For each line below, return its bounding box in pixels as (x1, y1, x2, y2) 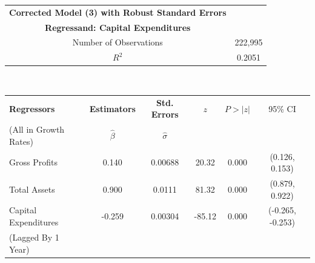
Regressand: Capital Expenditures (45, 21, 191, 33)
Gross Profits (9, 156, 58, 168)
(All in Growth (9, 123, 65, 136)
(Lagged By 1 (9, 230, 59, 243)
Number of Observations (72, 36, 163, 48)
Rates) (9, 135, 33, 147)
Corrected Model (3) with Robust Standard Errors (9, 5, 227, 18)
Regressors (9, 102, 55, 115)
